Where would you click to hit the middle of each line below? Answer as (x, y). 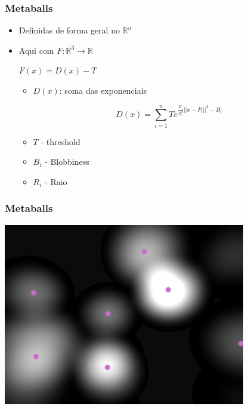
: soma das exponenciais (103, 90)
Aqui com (36, 50)
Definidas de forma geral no (69, 30)
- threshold (61, 141)
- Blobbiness (67, 162)
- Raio (56, 181)
